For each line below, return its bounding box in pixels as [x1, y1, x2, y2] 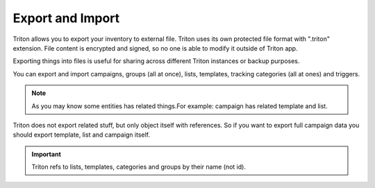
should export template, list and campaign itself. [12, 130, 151, 139]
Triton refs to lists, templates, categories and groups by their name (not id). [31, 163, 247, 171]
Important [31, 150, 62, 158]
